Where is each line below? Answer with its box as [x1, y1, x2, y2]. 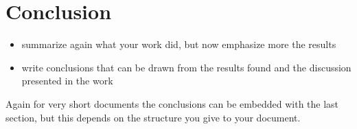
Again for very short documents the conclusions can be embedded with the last [5, 96, 339, 110]
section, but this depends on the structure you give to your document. [5, 110, 301, 124]
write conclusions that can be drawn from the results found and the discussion [21, 60, 352, 74]
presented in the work [21, 73, 113, 88]
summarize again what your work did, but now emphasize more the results [21, 37, 336, 51]
